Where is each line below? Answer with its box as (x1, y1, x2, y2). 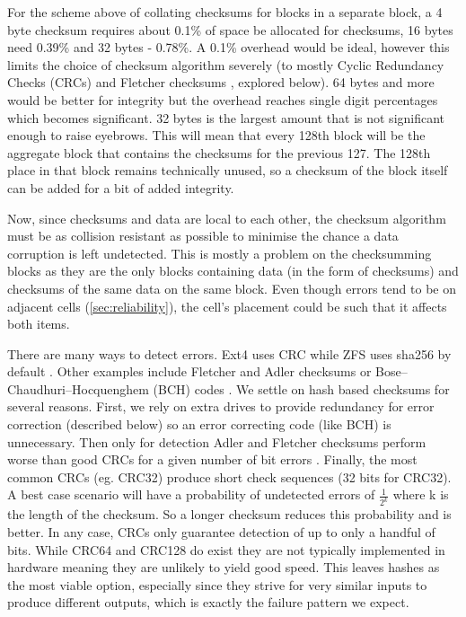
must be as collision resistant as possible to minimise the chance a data (7, 226, 399, 245)
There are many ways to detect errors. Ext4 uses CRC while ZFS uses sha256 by (7, 344, 452, 363)
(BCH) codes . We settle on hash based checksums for (153, 379, 450, 398)
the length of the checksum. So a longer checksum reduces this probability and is (7, 505, 452, 524)
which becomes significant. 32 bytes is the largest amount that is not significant (7, 108, 445, 127)
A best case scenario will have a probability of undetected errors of (7, 485, 375, 504)
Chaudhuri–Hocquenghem (7, 379, 149, 398)
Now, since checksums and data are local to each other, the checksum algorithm (7, 208, 446, 227)
